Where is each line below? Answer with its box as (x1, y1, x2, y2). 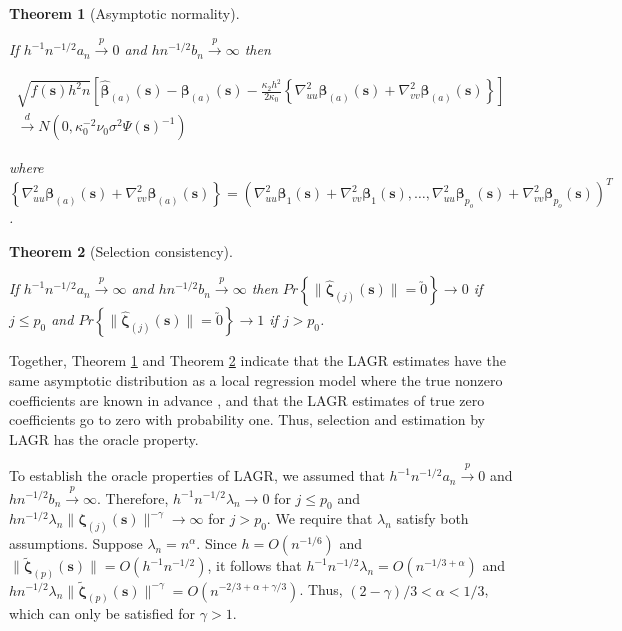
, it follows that (207, 555, 302, 576)
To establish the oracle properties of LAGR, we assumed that (9, 465, 385, 486)
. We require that (266, 508, 373, 529)
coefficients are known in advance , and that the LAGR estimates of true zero (9, 389, 485, 410)
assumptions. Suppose (9, 533, 143, 554)
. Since (196, 533, 237, 554)
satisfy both (396, 508, 469, 529)
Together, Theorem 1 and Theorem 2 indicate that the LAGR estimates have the (9, 350, 506, 371)
